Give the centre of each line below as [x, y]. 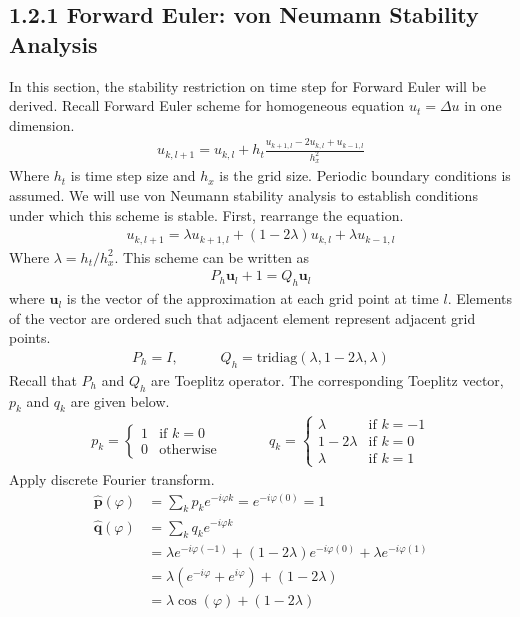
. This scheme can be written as [212, 256]
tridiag [277, 357]
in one [483, 105]
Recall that [43, 379]
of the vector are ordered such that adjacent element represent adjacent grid [242, 317]
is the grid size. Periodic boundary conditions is [365, 175]
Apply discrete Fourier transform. [112, 478]
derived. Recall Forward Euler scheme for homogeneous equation [207, 105]
